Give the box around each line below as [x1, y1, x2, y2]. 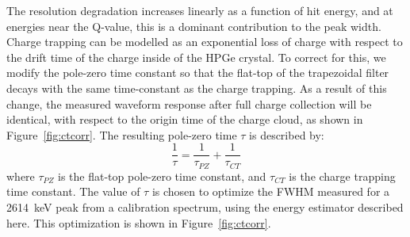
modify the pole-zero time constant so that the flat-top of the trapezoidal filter [6, 64, 389, 81]
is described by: [249, 126, 324, 143]
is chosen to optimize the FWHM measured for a [151, 183, 390, 200]
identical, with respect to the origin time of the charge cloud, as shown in [6, 111, 363, 128]
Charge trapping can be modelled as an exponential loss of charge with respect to [6, 33, 403, 50]
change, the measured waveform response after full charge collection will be [6, 95, 372, 112]
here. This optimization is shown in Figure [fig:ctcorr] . [6, 214, 271, 231]
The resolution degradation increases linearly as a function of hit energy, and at [6, 2, 393, 18]
